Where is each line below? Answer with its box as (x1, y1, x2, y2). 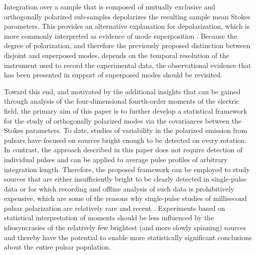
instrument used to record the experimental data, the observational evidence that (4, 60, 252, 70)
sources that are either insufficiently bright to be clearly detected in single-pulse (4, 174, 247, 184)
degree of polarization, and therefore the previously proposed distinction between (4, 40, 251, 51)
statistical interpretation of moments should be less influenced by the (4, 212, 214, 223)
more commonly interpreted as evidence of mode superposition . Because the (4, 30, 237, 41)
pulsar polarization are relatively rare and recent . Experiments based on (4, 202, 225, 213)
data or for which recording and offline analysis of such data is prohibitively (4, 183, 235, 193)
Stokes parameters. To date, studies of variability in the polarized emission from (4, 125, 248, 135)
